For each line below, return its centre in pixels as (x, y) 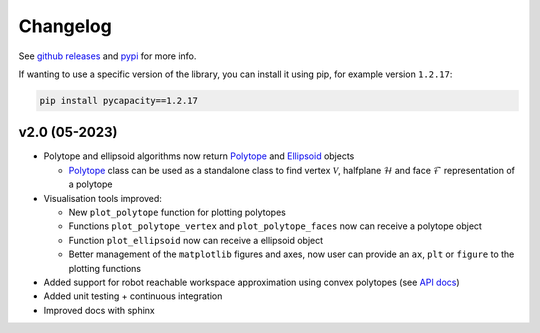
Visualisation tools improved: (102, 198)
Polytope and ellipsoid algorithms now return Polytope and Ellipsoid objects (199, 156)
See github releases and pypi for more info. (107, 56)
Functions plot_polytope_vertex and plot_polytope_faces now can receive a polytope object (275, 226)
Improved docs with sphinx (99, 310)
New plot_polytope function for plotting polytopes (177, 212)
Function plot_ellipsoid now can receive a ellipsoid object (196, 240)
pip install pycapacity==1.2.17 (119, 100)
